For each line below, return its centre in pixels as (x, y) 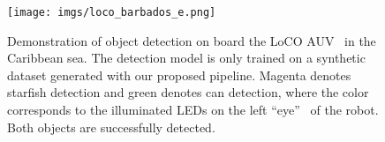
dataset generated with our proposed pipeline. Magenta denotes (179, 75)
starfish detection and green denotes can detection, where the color (188, 92)
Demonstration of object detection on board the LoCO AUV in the (192, 40)
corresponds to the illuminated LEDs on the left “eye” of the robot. (193, 110)
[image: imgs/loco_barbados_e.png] (112, 12)
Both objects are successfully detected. (111, 127)
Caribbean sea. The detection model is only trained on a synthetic (186, 58)
